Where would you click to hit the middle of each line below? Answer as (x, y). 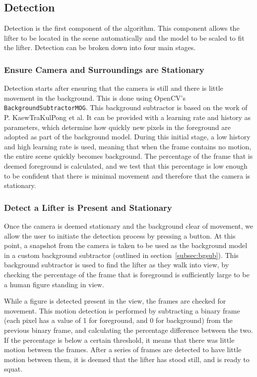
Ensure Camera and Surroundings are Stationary (104, 69)
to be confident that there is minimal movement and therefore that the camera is (127, 175)
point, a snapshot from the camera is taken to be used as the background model (126, 245)
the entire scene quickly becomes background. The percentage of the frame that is (128, 156)
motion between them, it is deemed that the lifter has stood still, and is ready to (127, 359)
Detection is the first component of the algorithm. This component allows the (122, 28)
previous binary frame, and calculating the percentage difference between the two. (128, 330)
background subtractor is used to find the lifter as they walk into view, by (117, 265)
